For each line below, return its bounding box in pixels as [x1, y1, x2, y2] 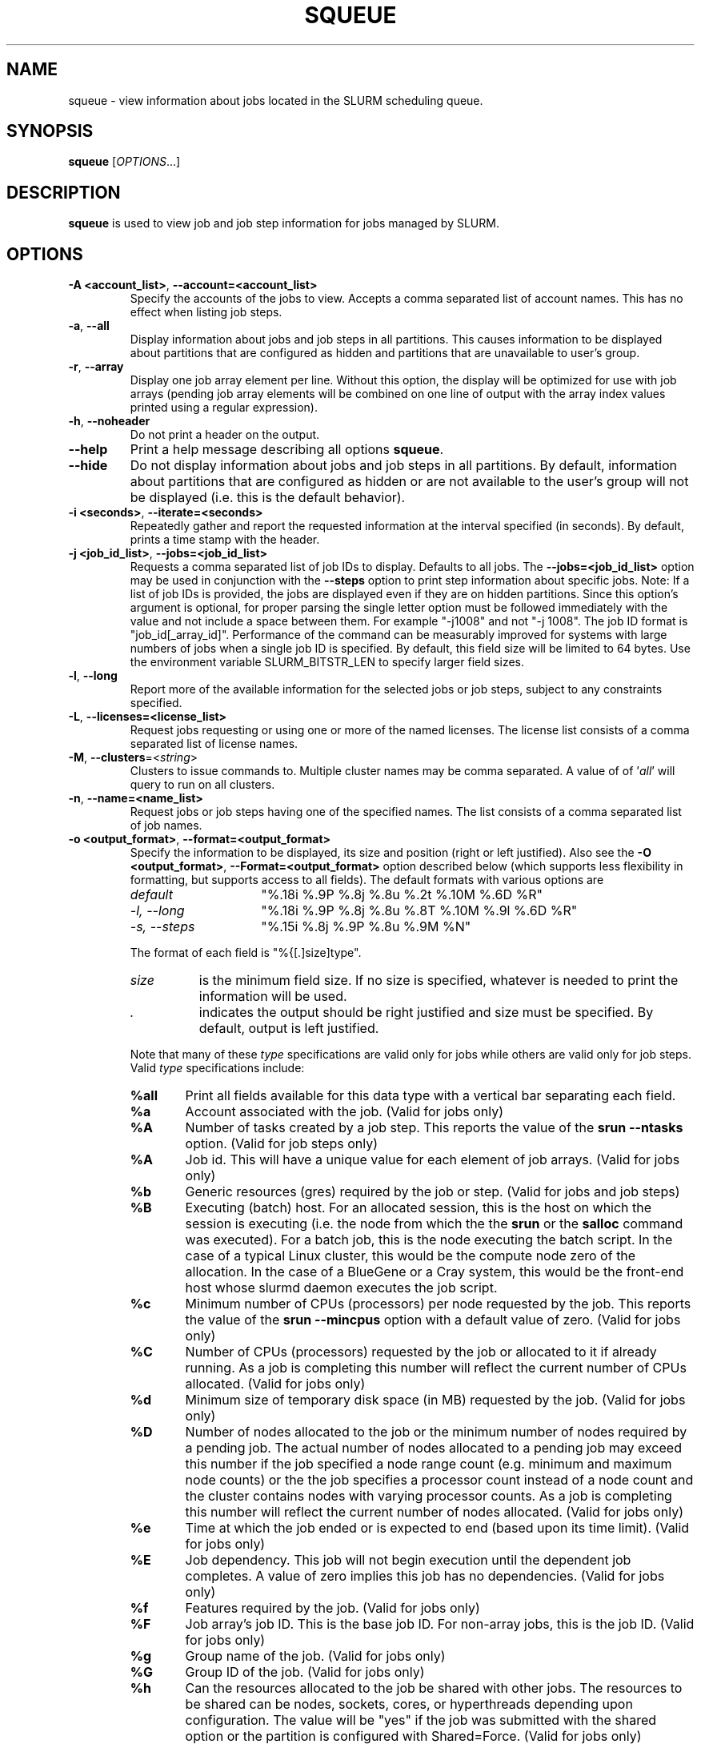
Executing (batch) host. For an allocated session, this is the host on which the [185, 1200, 652, 1216]
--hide [68, 457, 108, 474]
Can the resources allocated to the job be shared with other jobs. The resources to [185, 1680, 683, 1697]
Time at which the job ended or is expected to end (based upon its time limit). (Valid [185, 1520, 690, 1537]
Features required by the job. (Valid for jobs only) [185, 1600, 480, 1617]
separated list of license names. [130, 737, 298, 751]
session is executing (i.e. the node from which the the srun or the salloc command [185, 1216, 683, 1232]
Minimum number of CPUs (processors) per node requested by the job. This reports [185, 1296, 691, 1312]
